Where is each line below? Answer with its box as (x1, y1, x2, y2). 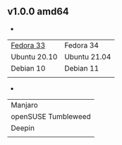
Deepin (11, 123, 35, 133)
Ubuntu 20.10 (11, 52, 58, 62)
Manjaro (11, 100, 39, 110)
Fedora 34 (64, 40, 99, 50)
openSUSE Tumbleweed (11, 111, 92, 121)
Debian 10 (11, 63, 46, 73)
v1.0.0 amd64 (7, 6, 69, 18)
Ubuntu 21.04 (64, 52, 111, 62)
